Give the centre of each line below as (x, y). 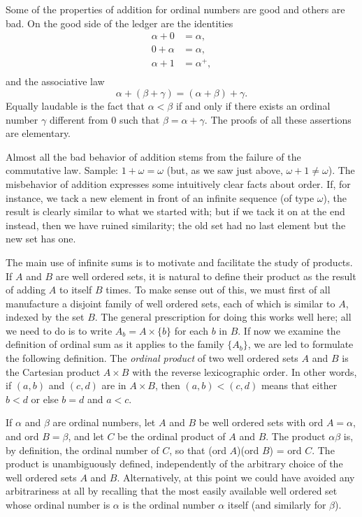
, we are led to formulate (301, 344)
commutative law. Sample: (62, 170)
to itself (76, 290)
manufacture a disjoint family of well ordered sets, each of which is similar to (171, 303)
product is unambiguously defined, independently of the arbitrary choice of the (174, 464)
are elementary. (38, 133)
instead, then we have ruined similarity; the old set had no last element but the (176, 225)
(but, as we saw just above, (225, 170)
